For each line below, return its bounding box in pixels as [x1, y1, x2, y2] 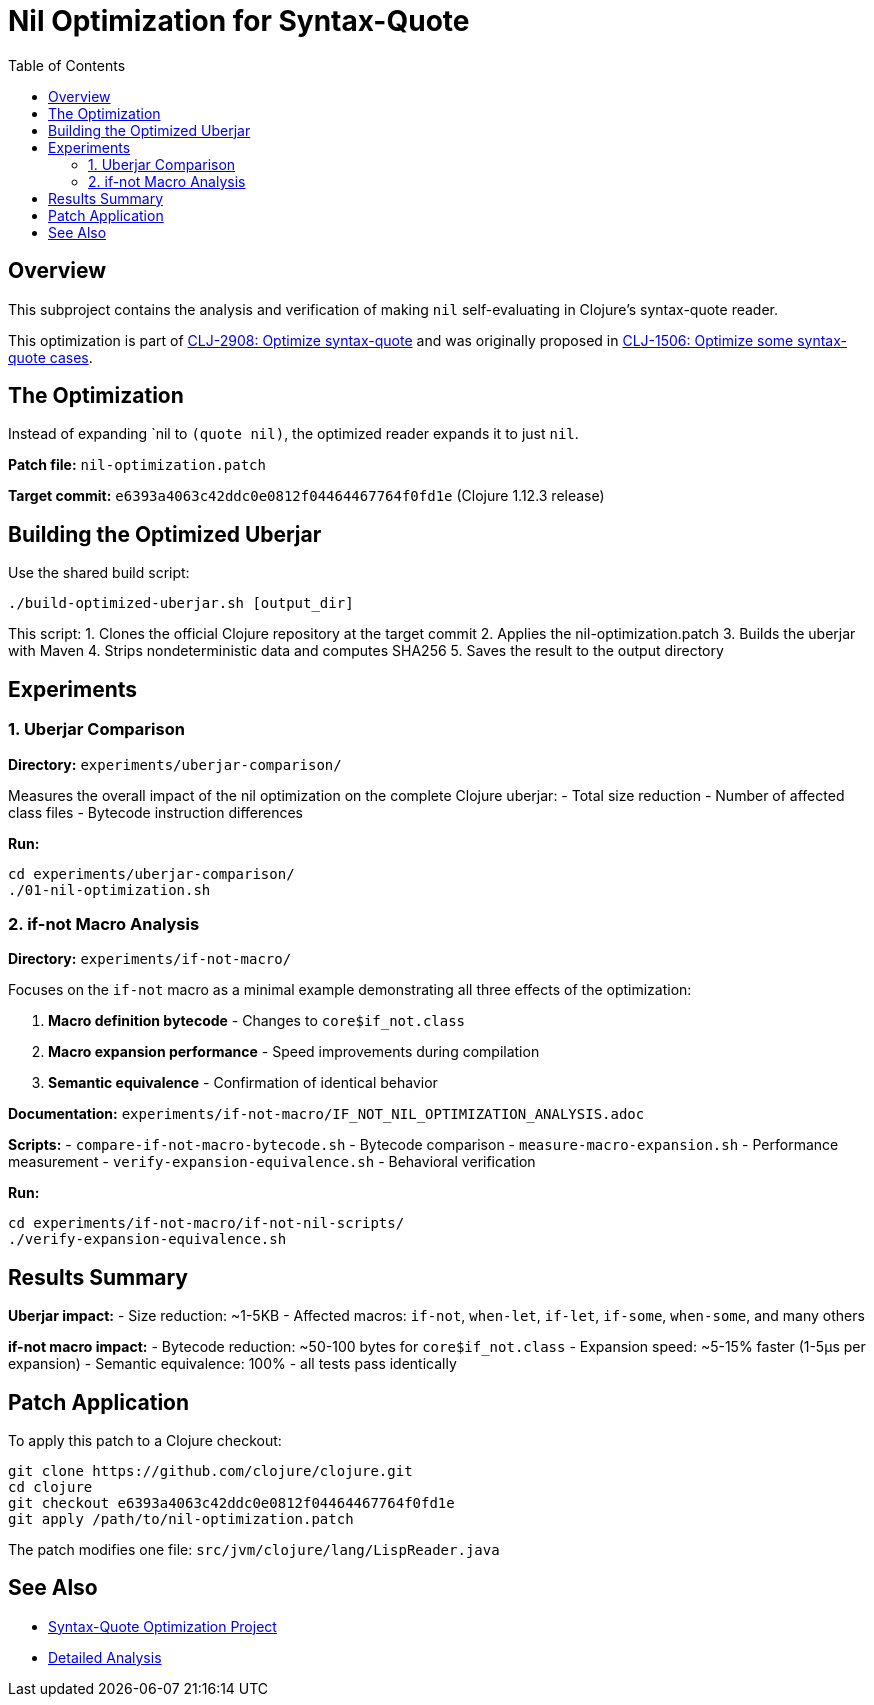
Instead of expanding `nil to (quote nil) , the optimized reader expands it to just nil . [8, 425, 579, 443]
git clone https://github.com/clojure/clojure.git [8, 1462, 413, 1479]
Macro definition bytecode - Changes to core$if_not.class [48, 1012, 466, 1030]
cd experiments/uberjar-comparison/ [8, 865, 295, 882]
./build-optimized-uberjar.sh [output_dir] [8, 595, 354, 612]
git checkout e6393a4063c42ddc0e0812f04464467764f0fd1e [8, 1494, 455, 1511]
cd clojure [8, 1478, 93, 1495]
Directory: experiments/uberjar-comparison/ [8, 755, 342, 773]
